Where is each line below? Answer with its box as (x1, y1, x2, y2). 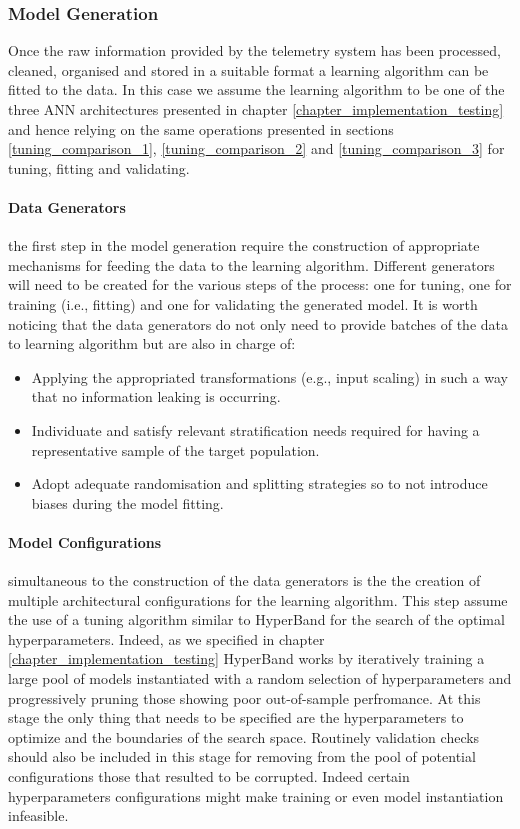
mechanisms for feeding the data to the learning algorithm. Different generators (8, 254, 495, 275)
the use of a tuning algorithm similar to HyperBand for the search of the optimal (8, 609, 505, 630)
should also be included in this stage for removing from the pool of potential (8, 746, 476, 767)
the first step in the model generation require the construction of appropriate (8, 235, 480, 256)
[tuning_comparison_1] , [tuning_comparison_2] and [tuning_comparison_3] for (8, 138, 505, 159)
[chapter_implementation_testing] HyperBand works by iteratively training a (8, 648, 485, 669)
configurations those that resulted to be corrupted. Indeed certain (8, 766, 410, 787)
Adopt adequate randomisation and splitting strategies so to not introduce (31, 473, 488, 494)
